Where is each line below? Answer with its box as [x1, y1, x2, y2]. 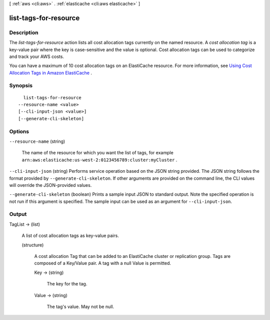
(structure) [21, 242, 44, 248]
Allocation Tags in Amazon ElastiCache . [9, 70, 92, 76]
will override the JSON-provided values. [9, 182, 92, 188]
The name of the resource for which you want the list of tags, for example [21, 150, 173, 156]
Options [9, 128, 29, 135]
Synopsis [9, 82, 32, 89]
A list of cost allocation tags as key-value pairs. [21, 233, 119, 239]
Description [9, 29, 38, 36]
